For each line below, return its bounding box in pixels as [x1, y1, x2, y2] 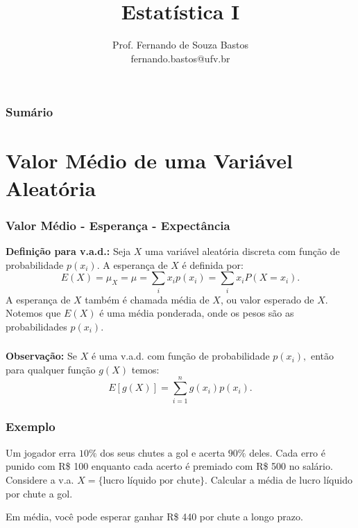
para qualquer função [6, 362, 96, 376]
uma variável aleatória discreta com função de [145, 244, 340, 258]
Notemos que [6, 306, 61, 320]
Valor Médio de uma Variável [6, 146, 293, 175]
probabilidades [6, 319, 67, 333]
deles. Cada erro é [249, 445, 325, 459]
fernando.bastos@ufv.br [130, 51, 230, 65]
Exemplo [6, 418, 56, 435]
